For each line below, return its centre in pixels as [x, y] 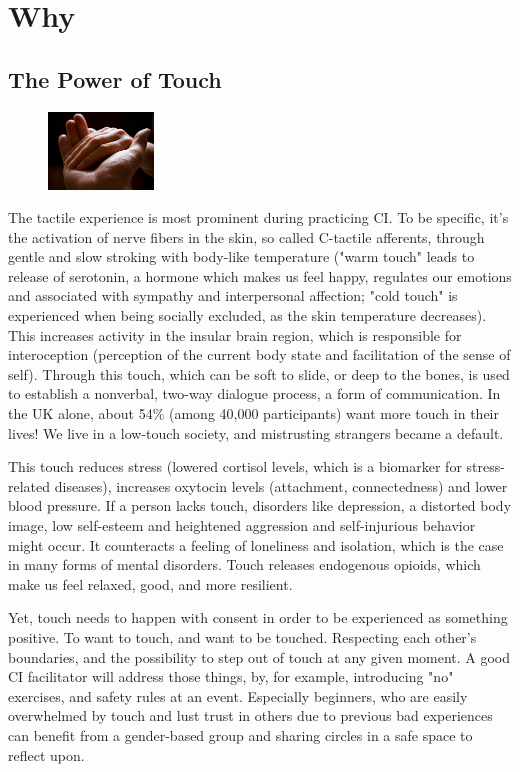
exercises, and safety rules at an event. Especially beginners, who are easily [238, 695]
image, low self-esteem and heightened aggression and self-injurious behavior [242, 525]
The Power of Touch [115, 78]
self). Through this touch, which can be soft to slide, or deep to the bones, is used [259, 373]
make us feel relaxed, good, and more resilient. [150, 583]
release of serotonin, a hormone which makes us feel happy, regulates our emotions [260, 275]
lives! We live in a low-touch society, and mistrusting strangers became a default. [256, 432]
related [29, 485]
